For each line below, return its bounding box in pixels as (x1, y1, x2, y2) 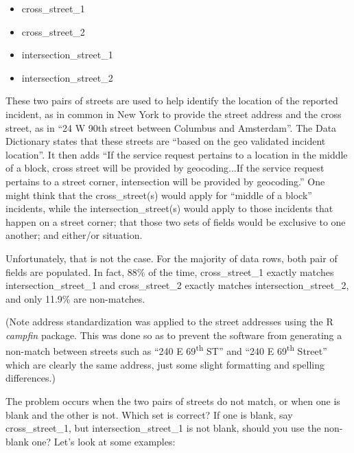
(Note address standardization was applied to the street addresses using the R (5, 314, 333, 329)
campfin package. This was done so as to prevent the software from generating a (5, 327, 342, 342)
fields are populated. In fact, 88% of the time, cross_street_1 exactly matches (5, 264, 334, 279)
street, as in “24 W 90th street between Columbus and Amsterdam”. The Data (5, 120, 337, 135)
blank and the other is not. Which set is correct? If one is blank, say (5, 407, 293, 421)
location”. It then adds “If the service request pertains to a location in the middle (5, 147, 348, 161)
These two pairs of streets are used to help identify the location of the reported (5, 93, 338, 108)
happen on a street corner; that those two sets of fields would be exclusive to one (5, 214, 346, 229)
